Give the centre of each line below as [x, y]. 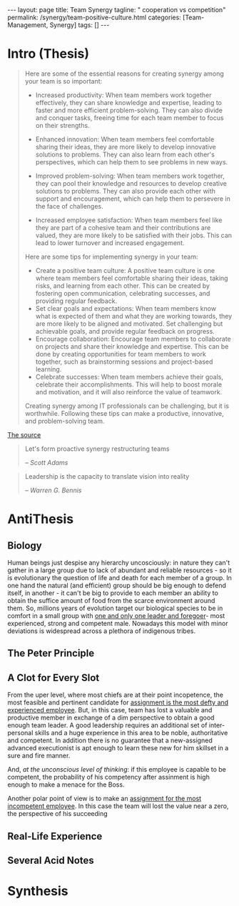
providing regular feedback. [76, 301]
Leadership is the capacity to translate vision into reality [107, 476]
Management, [28, 25]
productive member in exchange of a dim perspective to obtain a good [111, 718]
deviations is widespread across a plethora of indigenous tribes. [102, 631]
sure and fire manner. [39, 756]
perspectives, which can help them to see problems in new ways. [132, 161]
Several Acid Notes [51, 860]
